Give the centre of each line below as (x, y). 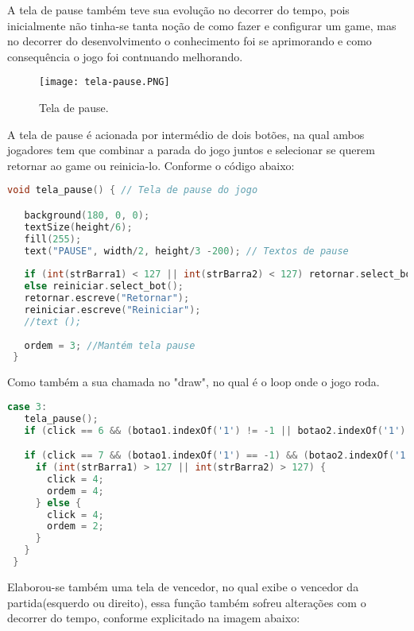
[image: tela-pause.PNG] (104, 82)
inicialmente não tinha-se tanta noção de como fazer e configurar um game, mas (202, 25)
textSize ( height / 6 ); (78, 227)
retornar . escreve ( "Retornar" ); (107, 298)
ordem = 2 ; (75, 526)
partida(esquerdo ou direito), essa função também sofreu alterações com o (187, 602)
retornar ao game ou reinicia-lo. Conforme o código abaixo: (151, 165)
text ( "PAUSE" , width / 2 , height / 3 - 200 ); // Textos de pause (186, 251)
